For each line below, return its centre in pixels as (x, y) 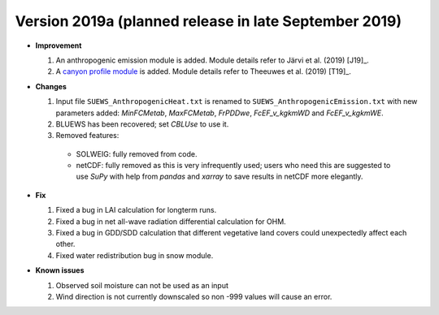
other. (65, 244)
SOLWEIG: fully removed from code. (137, 153)
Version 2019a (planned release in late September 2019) (209, 21)
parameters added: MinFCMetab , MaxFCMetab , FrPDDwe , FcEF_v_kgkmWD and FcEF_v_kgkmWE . (219, 113)
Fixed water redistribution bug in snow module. (135, 255)
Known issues (60, 270)
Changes (51, 86)
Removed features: (87, 136)
